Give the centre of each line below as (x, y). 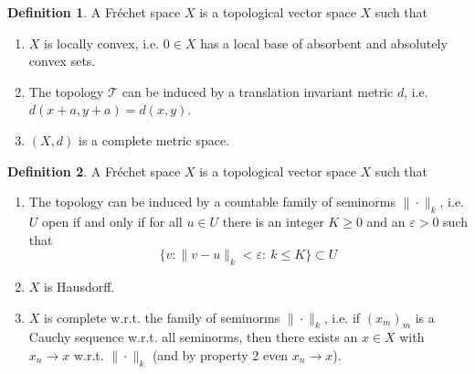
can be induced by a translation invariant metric (258, 91)
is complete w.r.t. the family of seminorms (162, 317)
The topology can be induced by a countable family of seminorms (212, 202)
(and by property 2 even (220, 354)
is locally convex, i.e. (102, 43)
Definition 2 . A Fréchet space (94, 171)
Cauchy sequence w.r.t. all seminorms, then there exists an (193, 337)
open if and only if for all (112, 221)
